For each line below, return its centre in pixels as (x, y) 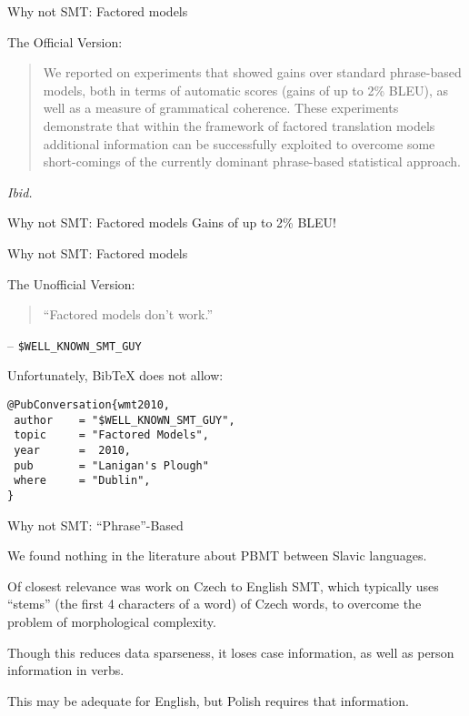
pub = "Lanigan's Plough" (111, 465)
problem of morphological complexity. (112, 621)
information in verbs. (66, 670)
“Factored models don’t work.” (128, 314)
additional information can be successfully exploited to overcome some (239, 143)
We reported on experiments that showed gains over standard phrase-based (252, 72)
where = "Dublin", (82, 481)
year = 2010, (73, 450)
